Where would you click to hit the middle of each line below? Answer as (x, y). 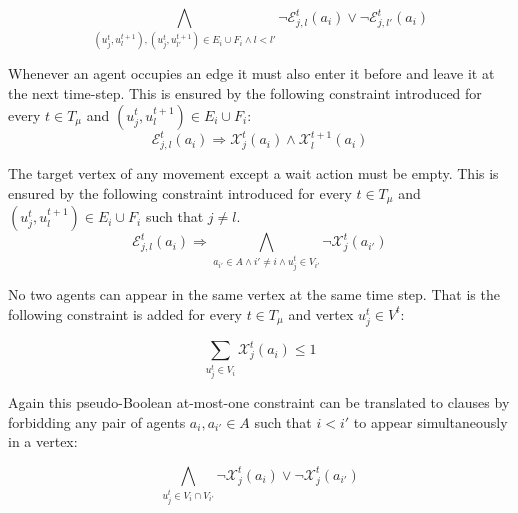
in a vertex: (43, 441)
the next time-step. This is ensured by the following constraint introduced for (245, 92)
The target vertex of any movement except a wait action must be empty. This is (253, 173)
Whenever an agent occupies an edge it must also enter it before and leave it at (251, 73)
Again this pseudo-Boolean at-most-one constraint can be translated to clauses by (259, 402)
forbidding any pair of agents (97, 421)
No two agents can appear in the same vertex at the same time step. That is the (254, 294)
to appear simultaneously (430, 421)
